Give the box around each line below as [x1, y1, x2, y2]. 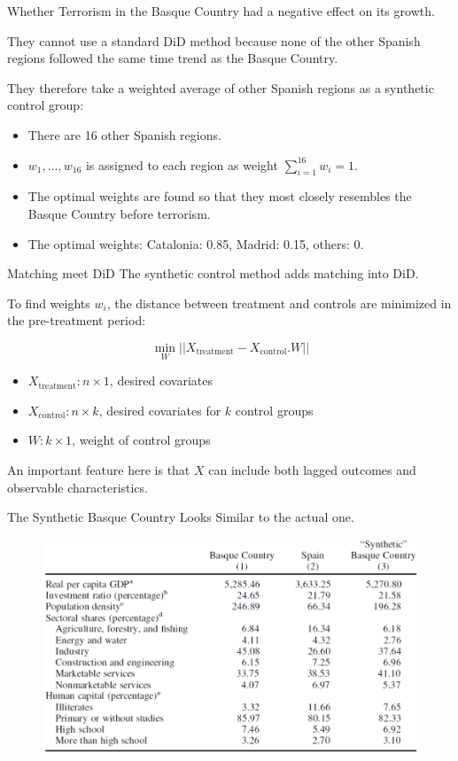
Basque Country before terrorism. [27, 204, 211, 222]
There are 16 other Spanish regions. [27, 125, 221, 144]
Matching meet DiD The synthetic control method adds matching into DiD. [7, 264, 419, 283]
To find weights [7, 293, 90, 312]
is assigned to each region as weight [85, 155, 278, 174]
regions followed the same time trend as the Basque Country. [7, 49, 338, 67]
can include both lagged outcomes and [208, 460, 416, 478]
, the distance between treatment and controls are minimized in [106, 293, 452, 312]
